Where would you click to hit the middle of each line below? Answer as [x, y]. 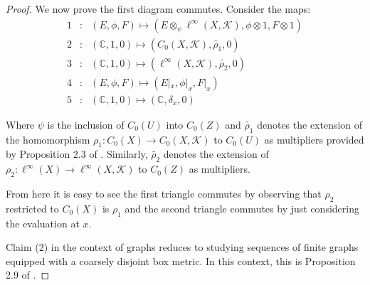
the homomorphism [48, 139]
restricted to [32, 208]
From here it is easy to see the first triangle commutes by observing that [164, 193]
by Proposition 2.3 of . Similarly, [77, 154]
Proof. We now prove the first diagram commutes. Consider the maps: [158, 9]
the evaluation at [43, 223]
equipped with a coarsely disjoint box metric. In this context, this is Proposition [181, 260]
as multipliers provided [314, 139]
